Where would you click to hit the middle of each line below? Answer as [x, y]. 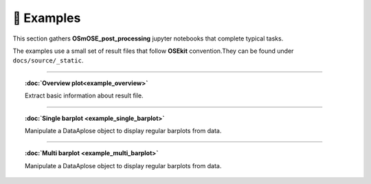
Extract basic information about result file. [84, 95]
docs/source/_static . [48, 60]
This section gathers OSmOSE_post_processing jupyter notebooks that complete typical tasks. [148, 38]
